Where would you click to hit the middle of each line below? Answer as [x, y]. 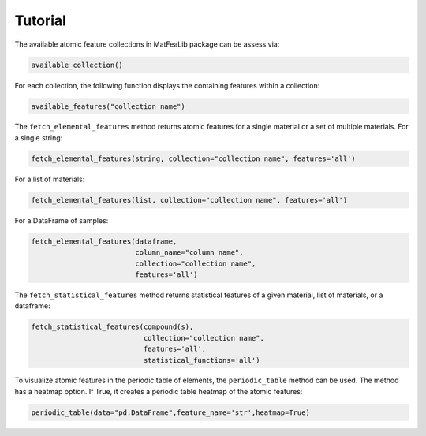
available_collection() [77, 65]
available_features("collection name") [108, 106]
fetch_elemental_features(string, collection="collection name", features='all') [194, 158]
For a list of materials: [50, 179]
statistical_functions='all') [202, 360]
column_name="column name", [189, 253]
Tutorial [41, 20]
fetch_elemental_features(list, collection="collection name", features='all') [189, 200]
